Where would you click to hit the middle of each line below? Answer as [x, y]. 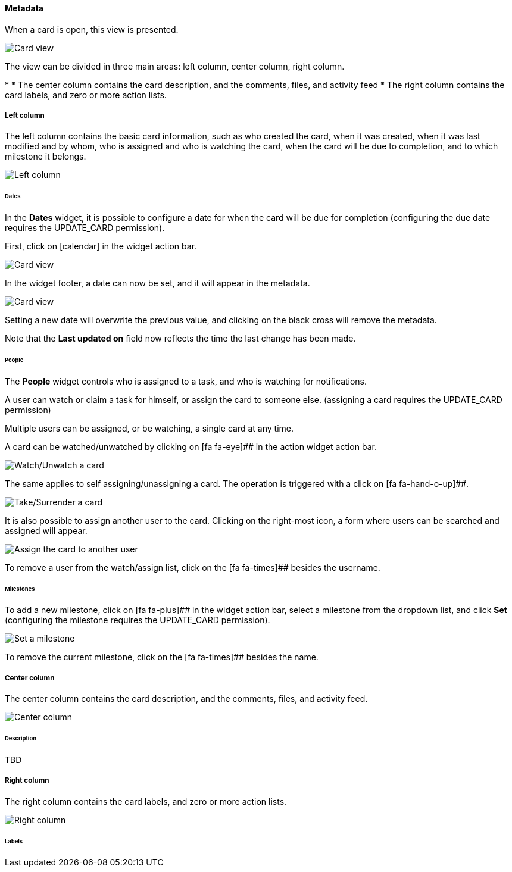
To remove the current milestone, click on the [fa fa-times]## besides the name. [162, 657]
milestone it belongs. [46, 157]
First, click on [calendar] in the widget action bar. [101, 246]
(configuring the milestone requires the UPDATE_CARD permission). [138, 620]
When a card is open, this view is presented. [92, 29]
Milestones [20, 589]
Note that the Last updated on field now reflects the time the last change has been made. [180, 339]
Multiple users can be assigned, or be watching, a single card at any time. [149, 428]
